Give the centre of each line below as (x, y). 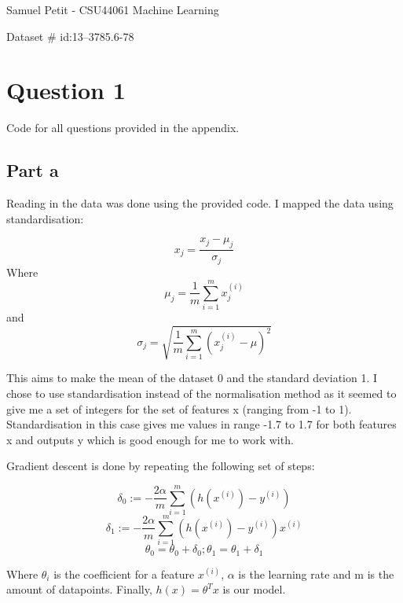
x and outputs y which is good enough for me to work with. (150, 439)
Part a (33, 170)
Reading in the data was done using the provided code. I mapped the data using (200, 203)
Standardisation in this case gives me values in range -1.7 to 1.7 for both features (201, 424)
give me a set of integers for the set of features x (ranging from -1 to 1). (179, 408)
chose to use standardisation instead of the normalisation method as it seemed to (201, 393)
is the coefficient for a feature (124, 574)
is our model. (254, 589)
